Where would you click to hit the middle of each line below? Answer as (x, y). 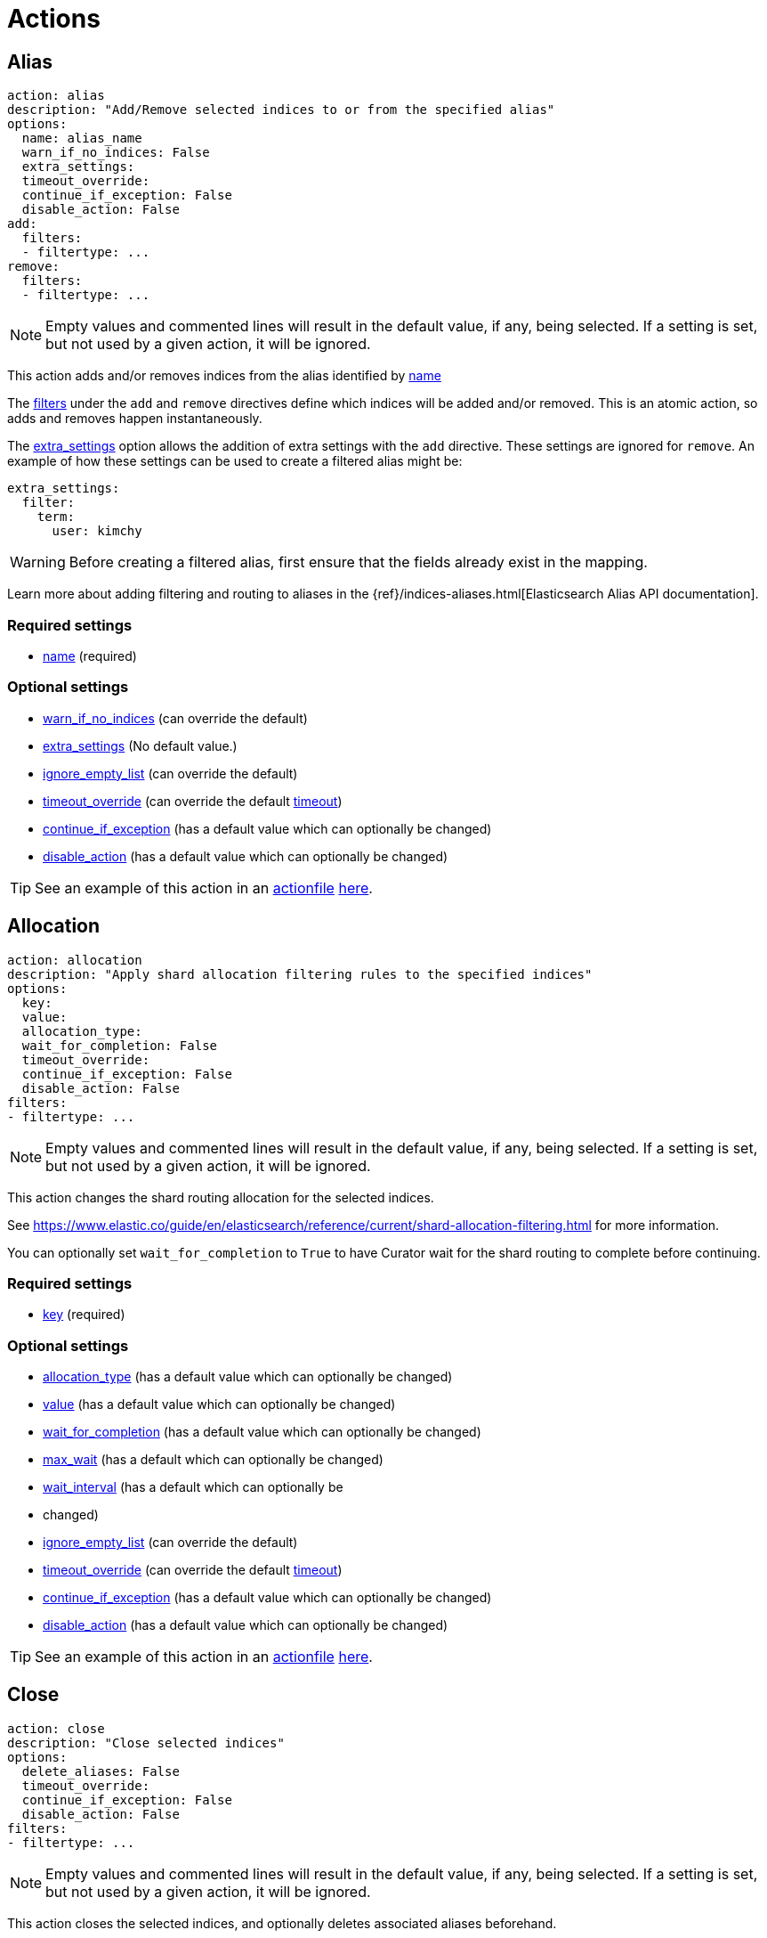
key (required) (84, 1315)
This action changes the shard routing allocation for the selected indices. (221, 1197)
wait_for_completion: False (120, 1045)
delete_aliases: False (101, 1771)
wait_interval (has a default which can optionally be (193, 1487)
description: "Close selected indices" (146, 1743)
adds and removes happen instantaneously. (135, 419)
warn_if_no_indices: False (116, 153)
